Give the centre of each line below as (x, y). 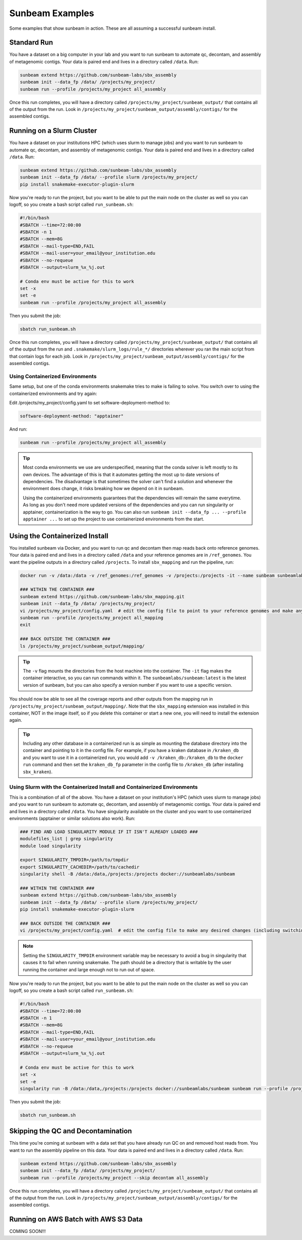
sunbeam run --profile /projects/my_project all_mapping (92, 618)
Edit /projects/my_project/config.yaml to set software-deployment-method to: (90, 402)
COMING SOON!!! (28, 1231)
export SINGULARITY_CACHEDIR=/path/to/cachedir (80, 867)
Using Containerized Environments (53, 376)
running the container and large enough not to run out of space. (89, 969)
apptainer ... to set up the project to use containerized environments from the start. (114, 519)
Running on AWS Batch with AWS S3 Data (76, 1220)
